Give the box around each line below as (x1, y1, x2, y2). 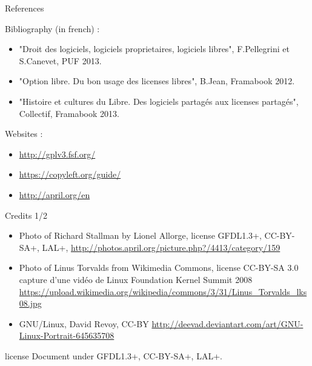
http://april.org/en (19, 188, 90, 201)
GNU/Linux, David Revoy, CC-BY (19, 317, 149, 330)
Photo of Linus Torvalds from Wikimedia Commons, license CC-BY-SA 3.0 (19, 261, 299, 274)
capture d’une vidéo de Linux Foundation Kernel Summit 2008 (19, 273, 253, 285)
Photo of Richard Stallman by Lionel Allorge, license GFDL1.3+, (19, 229, 262, 242)
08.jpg (19, 297, 42, 310)
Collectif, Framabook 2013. (19, 107, 119, 119)
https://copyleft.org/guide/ (19, 168, 121, 181)
